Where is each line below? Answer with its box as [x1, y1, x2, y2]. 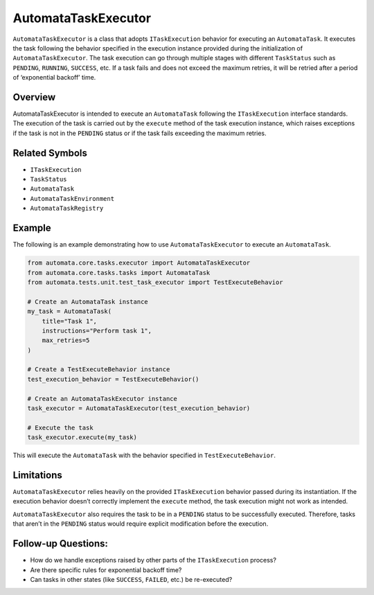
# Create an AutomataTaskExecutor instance [27, 395, 178, 402]
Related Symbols [12, 147, 88, 159]
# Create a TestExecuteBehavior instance [27, 366, 170, 373]
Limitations [12, 469, 62, 481]
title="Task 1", [42, 317, 97, 325]
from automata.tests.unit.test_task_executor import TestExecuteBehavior [27, 278, 283, 286]
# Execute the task [27, 423, 93, 432]
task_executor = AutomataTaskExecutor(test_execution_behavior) [27, 405, 251, 412]
